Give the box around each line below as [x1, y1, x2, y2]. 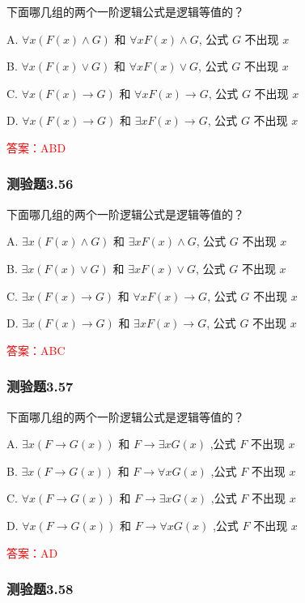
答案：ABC [6, 341, 66, 358]
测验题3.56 [6, 173, 74, 194]
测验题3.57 [6, 376, 74, 396]
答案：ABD [6, 139, 66, 156]
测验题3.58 [6, 579, 74, 599]
